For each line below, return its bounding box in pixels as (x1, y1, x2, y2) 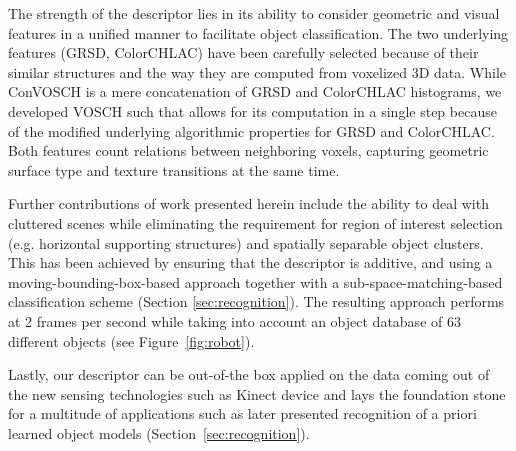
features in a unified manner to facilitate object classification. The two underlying (8, 22, 509, 43)
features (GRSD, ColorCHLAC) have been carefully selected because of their (8, 42, 479, 63)
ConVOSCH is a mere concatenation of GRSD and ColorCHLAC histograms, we (8, 81, 502, 102)
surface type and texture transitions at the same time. (8, 159, 340, 180)
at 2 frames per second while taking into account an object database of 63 (8, 310, 461, 331)
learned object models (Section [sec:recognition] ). (8, 422, 310, 443)
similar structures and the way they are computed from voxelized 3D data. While (8, 61, 506, 82)
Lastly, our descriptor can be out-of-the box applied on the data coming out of (8, 364, 490, 385)
